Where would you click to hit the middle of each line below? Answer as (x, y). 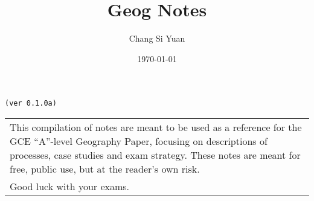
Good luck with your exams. (70, 186)
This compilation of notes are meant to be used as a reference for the (156, 127)
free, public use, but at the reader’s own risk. (105, 168)
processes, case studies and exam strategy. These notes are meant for (155, 155)
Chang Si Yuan (157, 38)
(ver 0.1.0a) (31, 104)
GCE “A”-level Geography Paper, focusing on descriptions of (139, 141)
